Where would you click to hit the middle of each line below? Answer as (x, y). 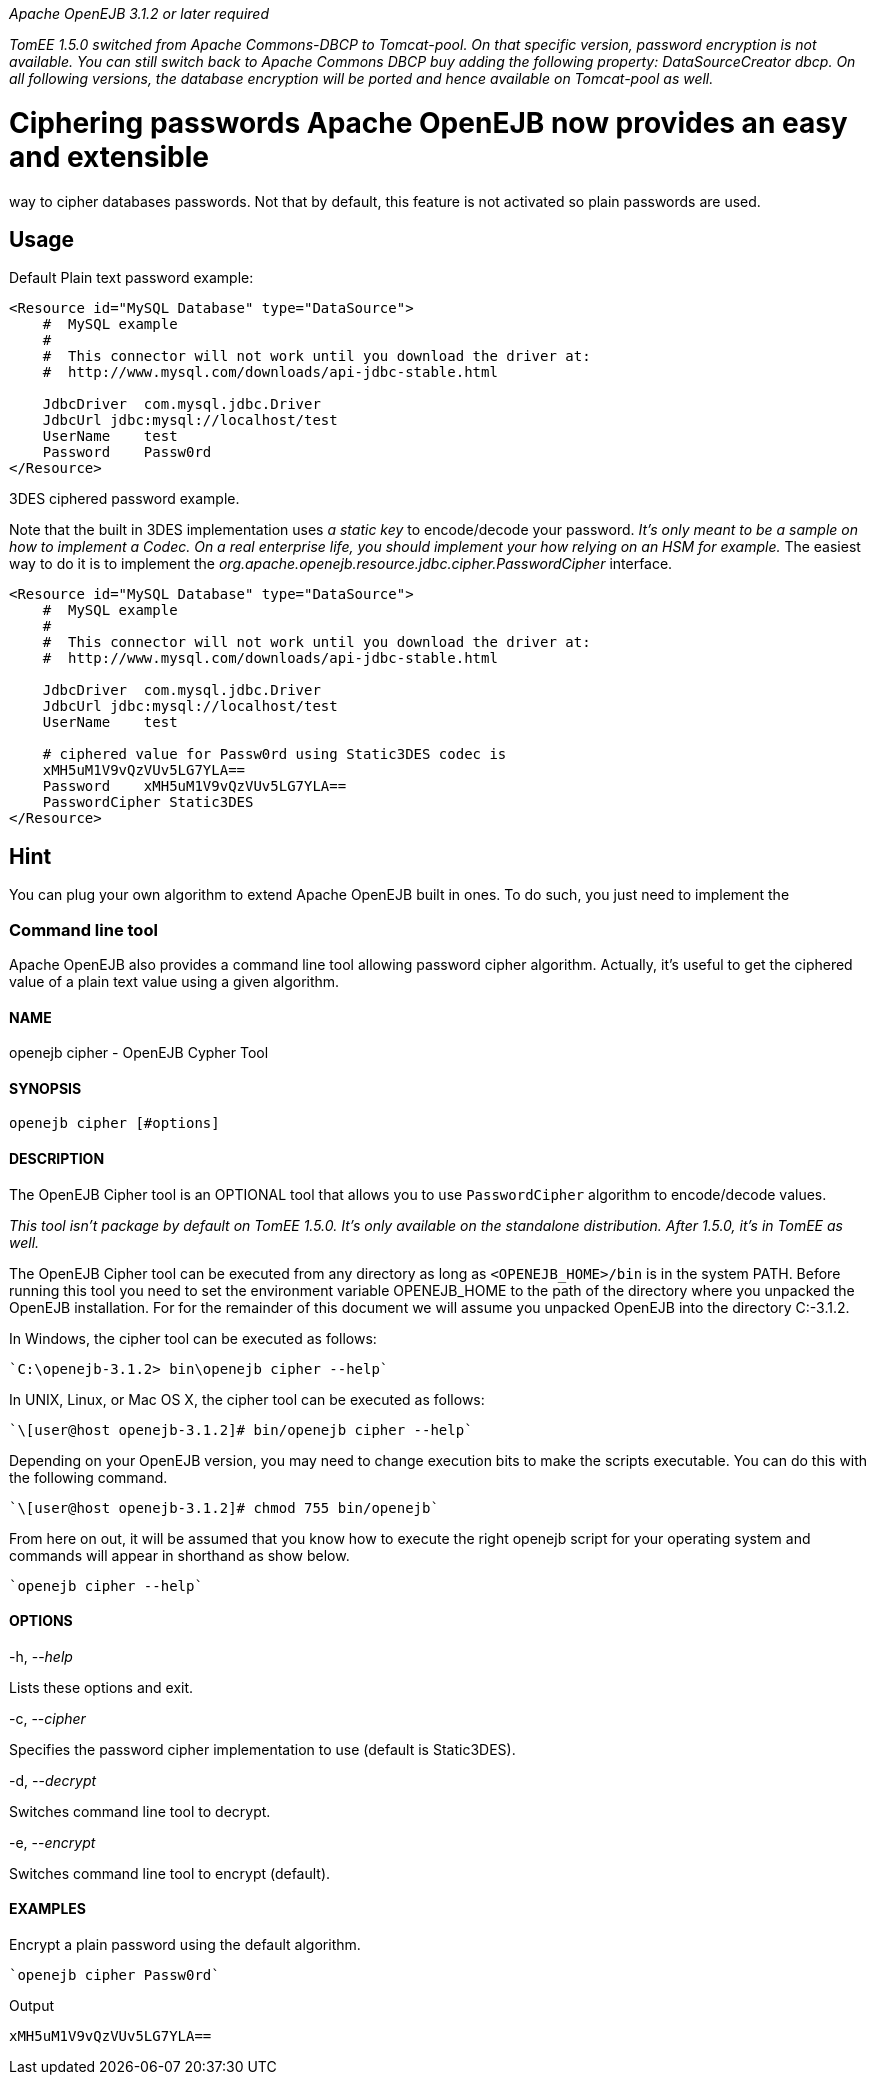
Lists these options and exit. (101, 1687)
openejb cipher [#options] (114, 1123)
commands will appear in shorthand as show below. (179, 1555)
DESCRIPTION (57, 1158)
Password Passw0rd (127, 452)
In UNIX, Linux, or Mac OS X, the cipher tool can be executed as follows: (247, 1399)
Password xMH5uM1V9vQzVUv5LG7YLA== (194, 786)
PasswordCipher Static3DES (148, 802)
